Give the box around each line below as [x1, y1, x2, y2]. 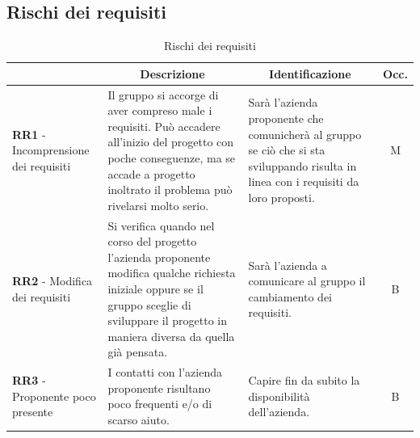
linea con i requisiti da [248, 173, 359, 190]
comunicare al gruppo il [248, 272, 366, 289]
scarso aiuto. [107, 411, 170, 428]
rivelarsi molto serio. [107, 196, 209, 213]
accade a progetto [107, 165, 195, 182]
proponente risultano [107, 379, 211, 396]
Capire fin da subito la [248, 372, 360, 389]
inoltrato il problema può [107, 181, 233, 198]
